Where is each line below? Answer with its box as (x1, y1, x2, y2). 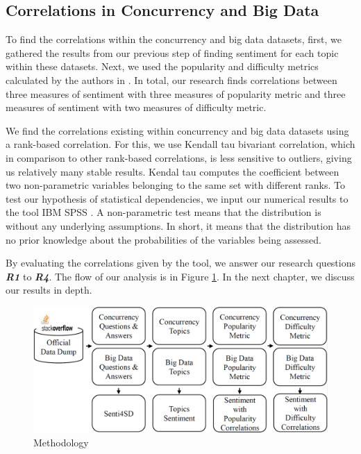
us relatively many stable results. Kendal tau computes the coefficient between (6, 164, 339, 178)
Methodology (33, 435, 89, 449)
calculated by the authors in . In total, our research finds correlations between (6, 72, 337, 87)
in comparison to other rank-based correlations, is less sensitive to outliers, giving (6, 150, 352, 165)
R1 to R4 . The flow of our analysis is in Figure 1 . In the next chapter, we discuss (6, 269, 355, 283)
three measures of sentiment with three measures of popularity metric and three (6, 86, 346, 101)
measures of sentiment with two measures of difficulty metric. (6, 100, 267, 115)
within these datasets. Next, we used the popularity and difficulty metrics (6, 59, 319, 74)
